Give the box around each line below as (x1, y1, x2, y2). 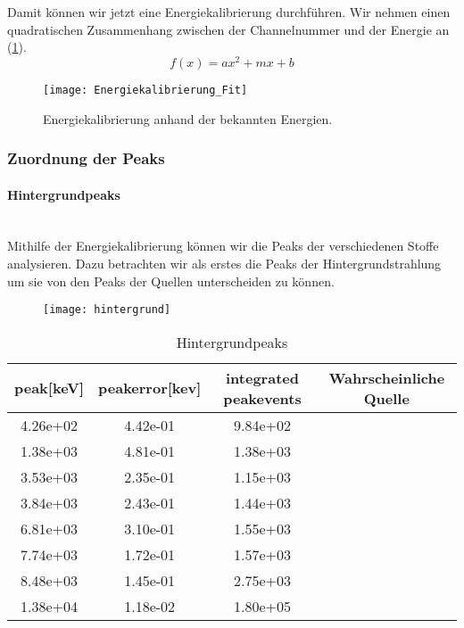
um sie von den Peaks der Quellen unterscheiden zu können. (7, 271, 335, 290)
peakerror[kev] (98, 377, 202, 399)
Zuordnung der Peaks (7, 147, 165, 169)
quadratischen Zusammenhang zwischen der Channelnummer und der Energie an (7, 20, 450, 38)
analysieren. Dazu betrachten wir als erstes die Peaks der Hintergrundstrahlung (7, 253, 442, 272)
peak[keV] (14, 377, 85, 399)
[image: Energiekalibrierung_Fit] (43, 83, 248, 96)
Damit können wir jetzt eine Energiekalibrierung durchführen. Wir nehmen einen (7, 3, 451, 21)
